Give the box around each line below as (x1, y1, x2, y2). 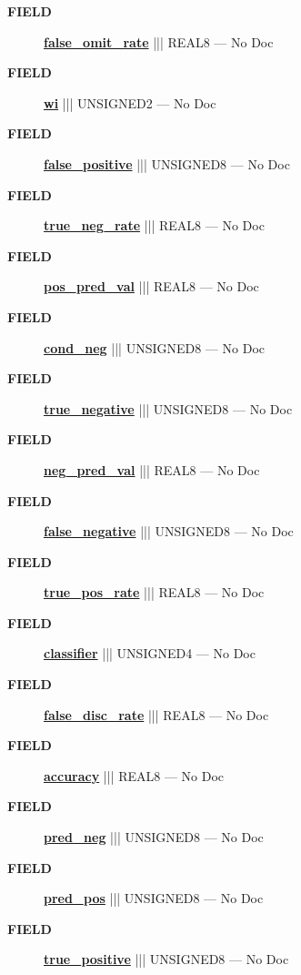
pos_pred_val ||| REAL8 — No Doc (44, 277, 259, 296)
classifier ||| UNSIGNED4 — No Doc (44, 644, 256, 663)
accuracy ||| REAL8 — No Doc (44, 766, 225, 785)
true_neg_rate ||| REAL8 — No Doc (44, 216, 265, 235)
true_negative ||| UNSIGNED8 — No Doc (44, 399, 293, 418)
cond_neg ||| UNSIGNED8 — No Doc (44, 338, 265, 357)
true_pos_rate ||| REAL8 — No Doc (44, 583, 265, 602)
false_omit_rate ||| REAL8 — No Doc (44, 32, 274, 51)
